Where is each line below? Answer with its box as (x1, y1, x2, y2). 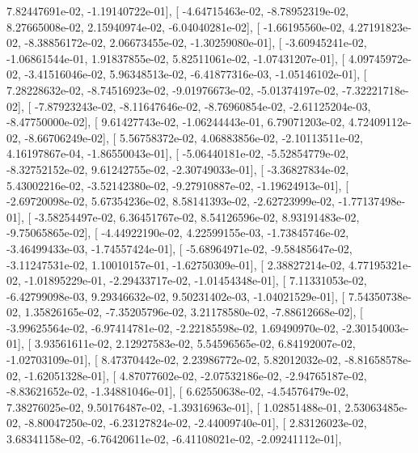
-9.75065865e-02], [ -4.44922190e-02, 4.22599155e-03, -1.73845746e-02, (6, 224, 349, 241)
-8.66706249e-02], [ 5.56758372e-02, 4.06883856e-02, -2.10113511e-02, (24, 129, 363, 146)
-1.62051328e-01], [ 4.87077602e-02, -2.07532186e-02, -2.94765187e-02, (24, 366, 367, 383)
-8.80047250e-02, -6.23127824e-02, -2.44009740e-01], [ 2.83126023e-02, (24, 414, 367, 431)
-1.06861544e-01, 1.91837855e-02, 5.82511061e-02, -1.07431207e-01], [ (6, 49, 345, 66)
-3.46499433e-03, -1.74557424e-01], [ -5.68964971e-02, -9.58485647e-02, (6, 239, 353, 256)
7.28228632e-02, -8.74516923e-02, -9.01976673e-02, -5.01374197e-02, (6, 81, 339, 98)
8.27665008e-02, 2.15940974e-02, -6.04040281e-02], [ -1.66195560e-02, (6, 18, 345, 35)
